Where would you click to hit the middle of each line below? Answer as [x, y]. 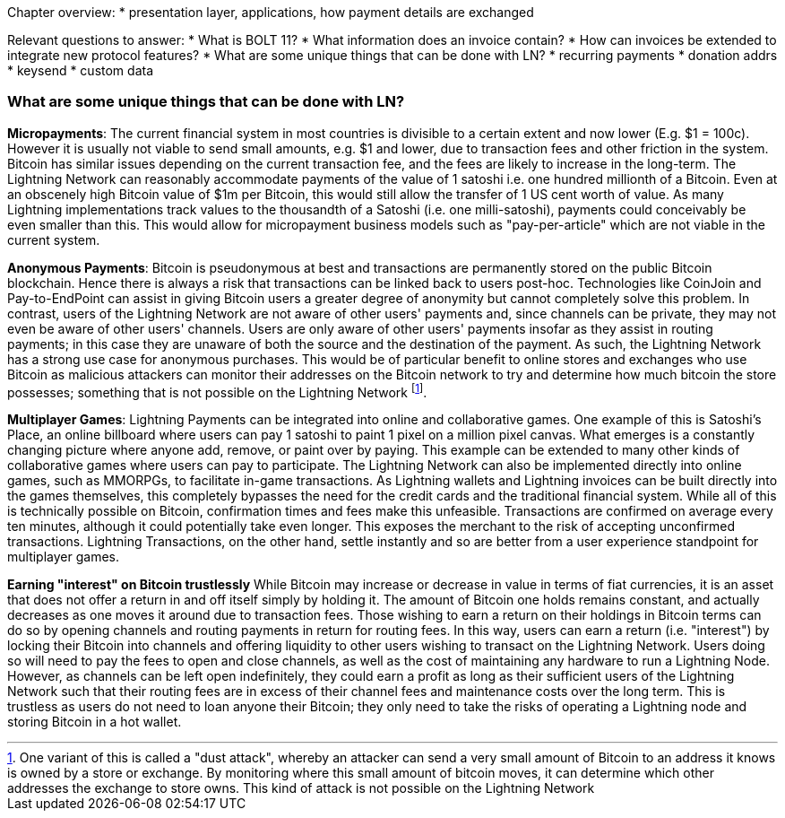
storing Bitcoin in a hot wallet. [95, 722]
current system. [54, 239]
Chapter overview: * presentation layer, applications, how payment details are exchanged [271, 12]
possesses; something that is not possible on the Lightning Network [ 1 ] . [217, 391]
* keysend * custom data [81, 70]
